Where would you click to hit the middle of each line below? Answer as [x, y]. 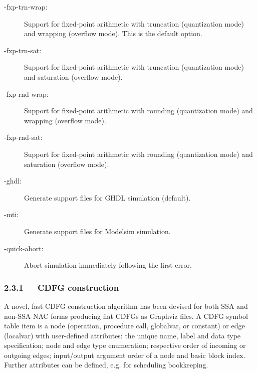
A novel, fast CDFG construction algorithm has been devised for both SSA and [126, 306]
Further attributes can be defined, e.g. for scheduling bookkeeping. [106, 365]
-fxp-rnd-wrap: [26, 94]
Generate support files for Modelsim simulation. [97, 231]
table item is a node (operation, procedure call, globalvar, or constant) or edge [124, 326]
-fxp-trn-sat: [23, 50]
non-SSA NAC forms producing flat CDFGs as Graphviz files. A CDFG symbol [126, 316]
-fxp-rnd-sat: [23, 137]
